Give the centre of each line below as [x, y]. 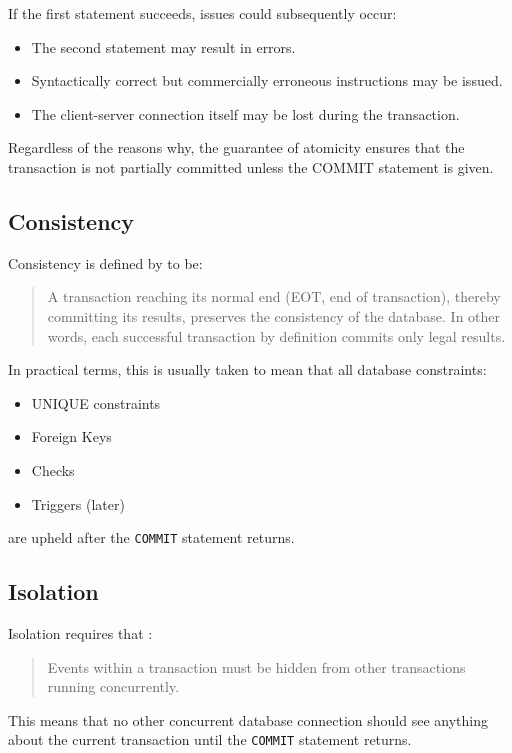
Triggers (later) [78, 503]
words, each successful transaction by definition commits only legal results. [276, 335]
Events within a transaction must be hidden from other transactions [256, 666]
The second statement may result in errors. [163, 46]
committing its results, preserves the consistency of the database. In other [274, 315]
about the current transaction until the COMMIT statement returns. [210, 739]
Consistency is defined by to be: [105, 262]
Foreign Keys [71, 436]
